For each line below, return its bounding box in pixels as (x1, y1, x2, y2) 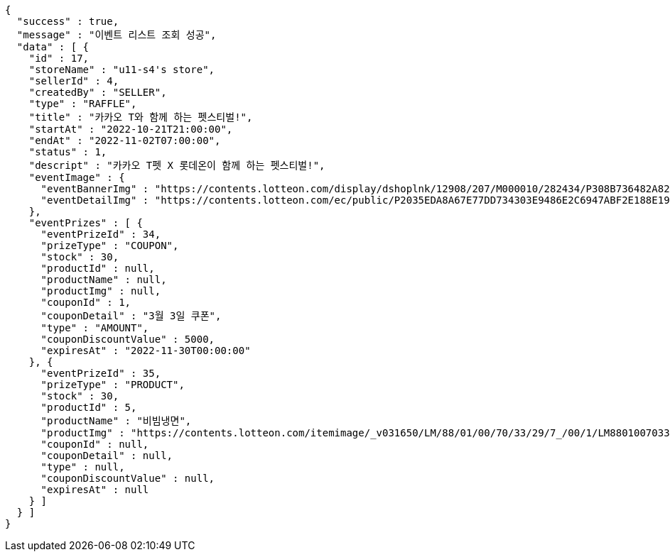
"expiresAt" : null (40, 484, 149, 495)
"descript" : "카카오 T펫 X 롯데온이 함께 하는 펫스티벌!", (28, 160, 325, 171)
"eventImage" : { (28, 172, 125, 183)
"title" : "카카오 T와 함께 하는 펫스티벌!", (28, 111, 253, 123)
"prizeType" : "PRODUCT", (40, 379, 185, 390)
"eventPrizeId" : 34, (40, 228, 161, 240)
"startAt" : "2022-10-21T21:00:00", (28, 123, 233, 135)
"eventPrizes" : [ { (28, 217, 143, 228)
